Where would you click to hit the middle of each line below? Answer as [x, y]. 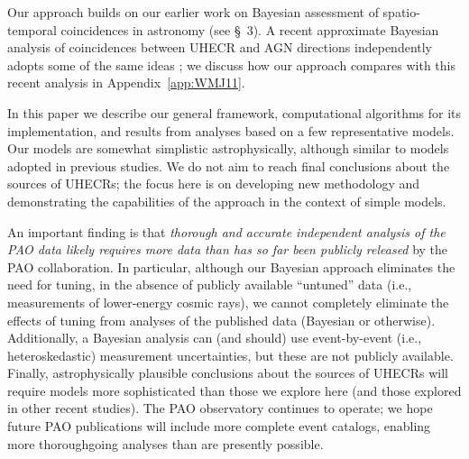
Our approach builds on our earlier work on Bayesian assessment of [193, 12]
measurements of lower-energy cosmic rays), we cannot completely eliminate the [228, 302]
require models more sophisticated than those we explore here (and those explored [234, 390]
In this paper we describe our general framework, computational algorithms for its [234, 112]
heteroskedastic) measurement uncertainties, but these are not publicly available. [230, 355]
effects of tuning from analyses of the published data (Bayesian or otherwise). [221, 320]
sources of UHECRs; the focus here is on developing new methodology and [214, 184]
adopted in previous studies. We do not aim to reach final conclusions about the [229, 165]
